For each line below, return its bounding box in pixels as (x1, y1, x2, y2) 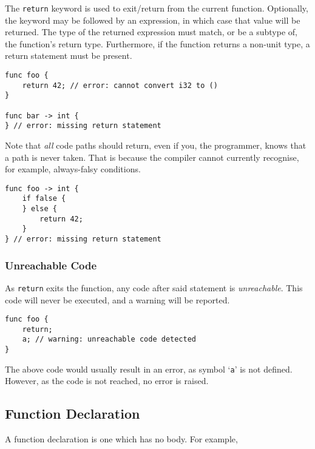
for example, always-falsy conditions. (5, 163, 141, 175)
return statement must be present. (5, 49, 132, 62)
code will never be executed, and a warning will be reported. (5, 293, 230, 306)
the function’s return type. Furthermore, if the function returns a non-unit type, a (5, 37, 310, 50)
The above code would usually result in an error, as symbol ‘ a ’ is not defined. (5, 362, 293, 375)
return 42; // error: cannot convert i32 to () (22, 81, 218, 90)
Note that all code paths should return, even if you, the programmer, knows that (5, 138, 307, 151)
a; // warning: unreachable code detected (22, 335, 196, 344)
